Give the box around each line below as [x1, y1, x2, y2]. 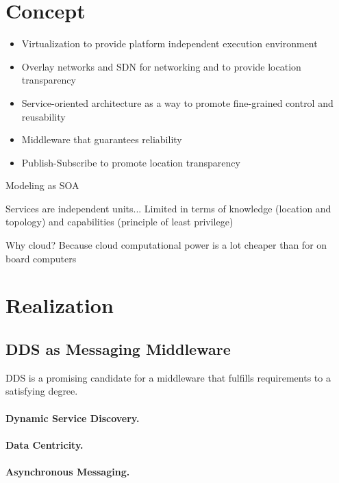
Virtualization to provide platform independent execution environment [21, 36, 318, 51]
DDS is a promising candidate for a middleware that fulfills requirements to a [5, 370, 331, 384]
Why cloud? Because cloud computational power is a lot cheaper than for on [5, 238, 327, 252]
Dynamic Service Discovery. [5, 410, 140, 425]
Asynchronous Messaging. [5, 464, 130, 478]
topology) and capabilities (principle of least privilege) [5, 214, 234, 229]
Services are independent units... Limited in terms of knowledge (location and [5, 201, 331, 215]
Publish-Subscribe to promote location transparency [21, 155, 240, 169]
